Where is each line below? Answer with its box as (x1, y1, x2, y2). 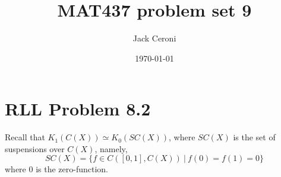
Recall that (5, 131, 45, 143)
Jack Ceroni (132, 32, 176, 44)
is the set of (233, 131, 276, 143)
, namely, (94, 142, 128, 155)
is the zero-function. (36, 163, 108, 175)
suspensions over (5, 142, 65, 155)
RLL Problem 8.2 (5, 96, 151, 121)
